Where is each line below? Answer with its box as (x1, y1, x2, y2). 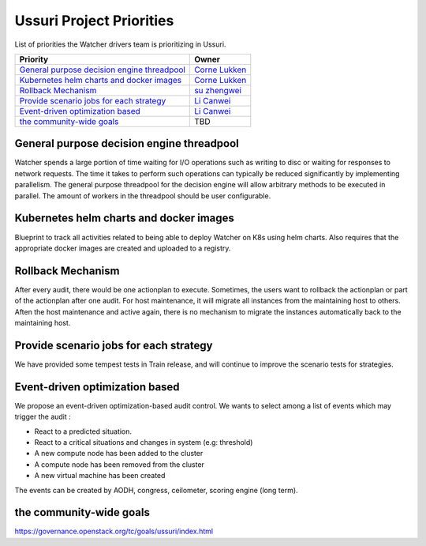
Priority (19, 54, 49, 65)
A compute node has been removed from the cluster (34, 459, 205, 469)
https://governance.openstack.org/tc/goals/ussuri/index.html (14, 526, 213, 537)
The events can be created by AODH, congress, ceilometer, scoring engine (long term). (14, 485, 299, 495)
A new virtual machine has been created (34, 471, 166, 480)
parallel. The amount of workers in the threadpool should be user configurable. (14, 190, 271, 201)
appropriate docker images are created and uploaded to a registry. (14, 243, 231, 253)
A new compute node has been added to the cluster (34, 449, 204, 458)
